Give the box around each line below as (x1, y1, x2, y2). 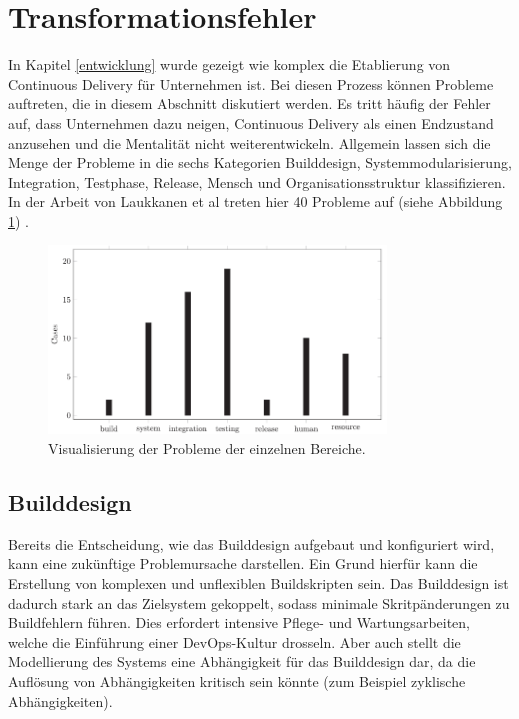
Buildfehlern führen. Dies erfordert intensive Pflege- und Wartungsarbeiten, (8, 612, 470, 633)
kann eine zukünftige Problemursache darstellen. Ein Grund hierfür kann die (8, 553, 478, 574)
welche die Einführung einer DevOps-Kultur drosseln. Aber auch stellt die (8, 631, 461, 652)
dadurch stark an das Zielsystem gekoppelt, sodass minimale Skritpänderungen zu (8, 592, 510, 613)
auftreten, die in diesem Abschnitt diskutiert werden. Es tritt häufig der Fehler (8, 93, 491, 114)
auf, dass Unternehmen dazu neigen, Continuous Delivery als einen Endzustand (8, 112, 494, 133)
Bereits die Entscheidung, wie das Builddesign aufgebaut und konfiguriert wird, (8, 533, 495, 554)
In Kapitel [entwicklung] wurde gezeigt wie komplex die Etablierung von (8, 54, 451, 75)
